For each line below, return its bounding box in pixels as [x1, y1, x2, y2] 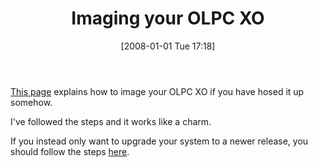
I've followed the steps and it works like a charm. [10, 115, 212, 127]
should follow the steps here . [10, 145, 130, 157]
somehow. [10, 96, 53, 108]
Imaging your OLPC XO [71, 7, 265, 30]
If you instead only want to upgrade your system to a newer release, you [10, 135, 309, 147]
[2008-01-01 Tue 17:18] [120, 40, 216, 52]
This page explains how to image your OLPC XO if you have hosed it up [10, 85, 305, 97]
